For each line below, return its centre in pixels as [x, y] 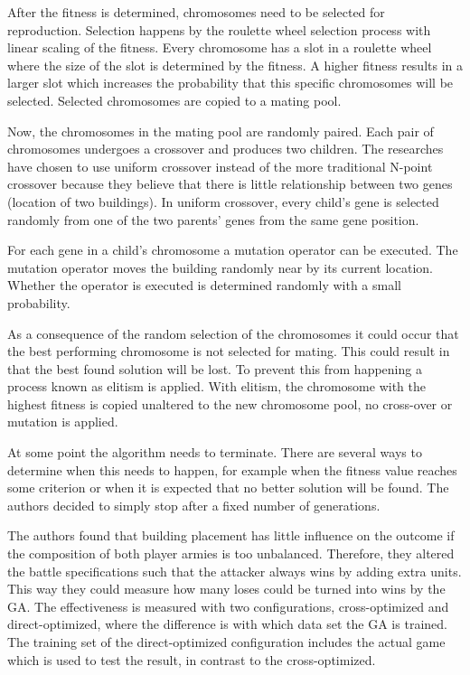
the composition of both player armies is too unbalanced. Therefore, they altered [231, 553]
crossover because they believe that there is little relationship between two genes [230, 184]
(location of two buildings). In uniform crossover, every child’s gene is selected [223, 201]
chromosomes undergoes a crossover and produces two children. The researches [226, 149]
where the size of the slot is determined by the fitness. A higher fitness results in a [235, 65]
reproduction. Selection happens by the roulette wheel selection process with [219, 29]
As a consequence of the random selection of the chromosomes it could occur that [233, 333]
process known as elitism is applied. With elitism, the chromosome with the [216, 386]
